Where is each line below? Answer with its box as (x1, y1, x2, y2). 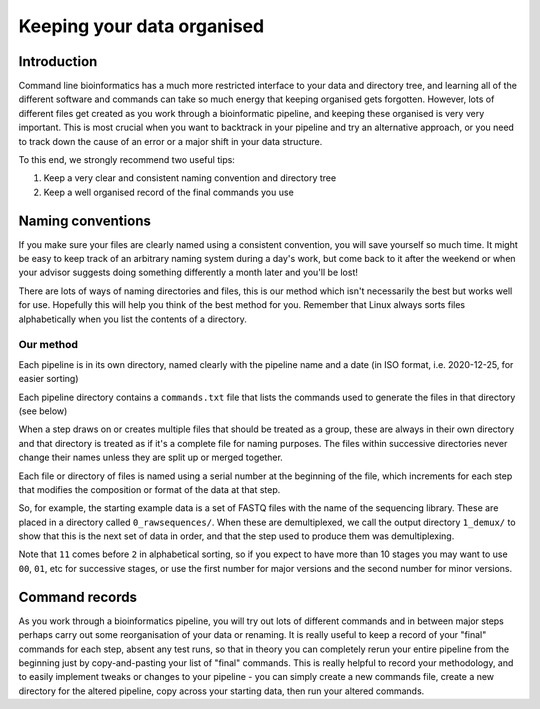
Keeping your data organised (18, 15, 265, 37)
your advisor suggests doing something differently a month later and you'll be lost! (18, 266, 359, 279)
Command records (18, 588, 138, 605)
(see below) (18, 405, 68, 417)
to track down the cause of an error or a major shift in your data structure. (18, 135, 323, 147)
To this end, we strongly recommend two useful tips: (18, 154, 235, 166)
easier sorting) (18, 373, 79, 385)
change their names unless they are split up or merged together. (18, 451, 284, 464)
